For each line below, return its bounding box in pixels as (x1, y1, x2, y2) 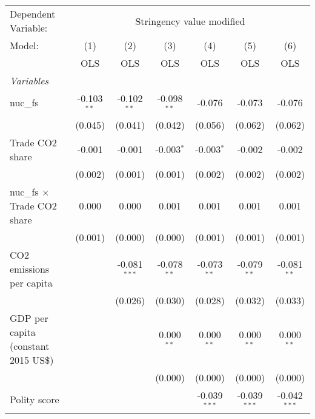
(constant (10, 338, 50, 353)
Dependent (10, 7, 56, 21)
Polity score (10, 392, 59, 407)
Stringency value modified (135, 13, 245, 28)
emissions (10, 261, 50, 276)
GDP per (10, 310, 48, 325)
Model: (10, 38, 39, 52)
